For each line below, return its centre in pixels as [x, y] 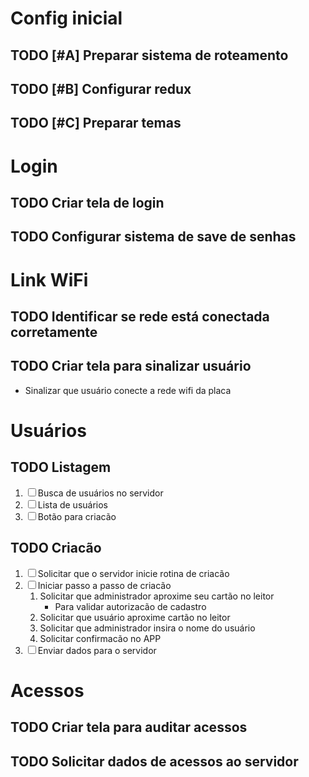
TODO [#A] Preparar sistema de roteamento [149, 55]
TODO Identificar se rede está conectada [140, 316]
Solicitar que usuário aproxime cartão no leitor [135, 617]
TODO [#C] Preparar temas [96, 123]
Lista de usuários [73, 504]
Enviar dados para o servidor [97, 650]
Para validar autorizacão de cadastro [130, 606]
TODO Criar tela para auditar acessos [129, 727]
